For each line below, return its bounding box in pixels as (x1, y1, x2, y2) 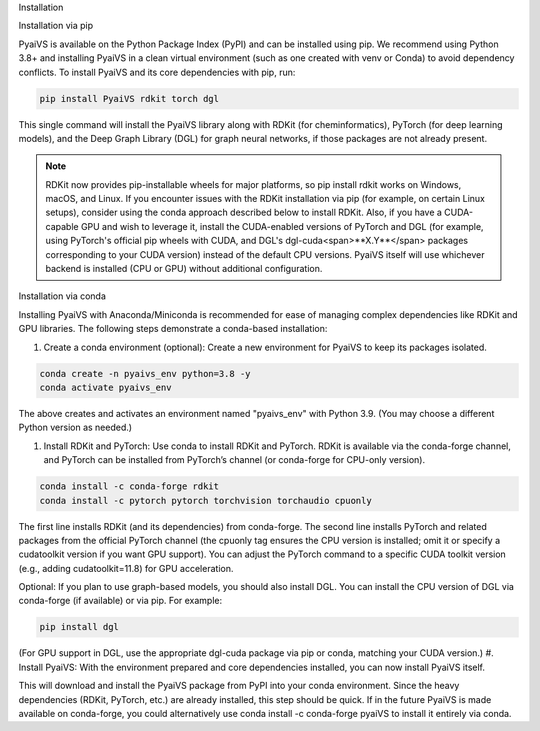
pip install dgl (39, 621, 120, 633)
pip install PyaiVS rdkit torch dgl (39, 93, 220, 104)
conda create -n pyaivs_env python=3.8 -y (39, 368, 251, 379)
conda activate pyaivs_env (39, 381, 172, 393)
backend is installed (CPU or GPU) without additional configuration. (45, 263, 323, 275)
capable (45, 220, 79, 232)
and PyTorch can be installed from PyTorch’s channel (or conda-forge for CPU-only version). (43, 454, 425, 466)
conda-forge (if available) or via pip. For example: (18, 595, 223, 607)
